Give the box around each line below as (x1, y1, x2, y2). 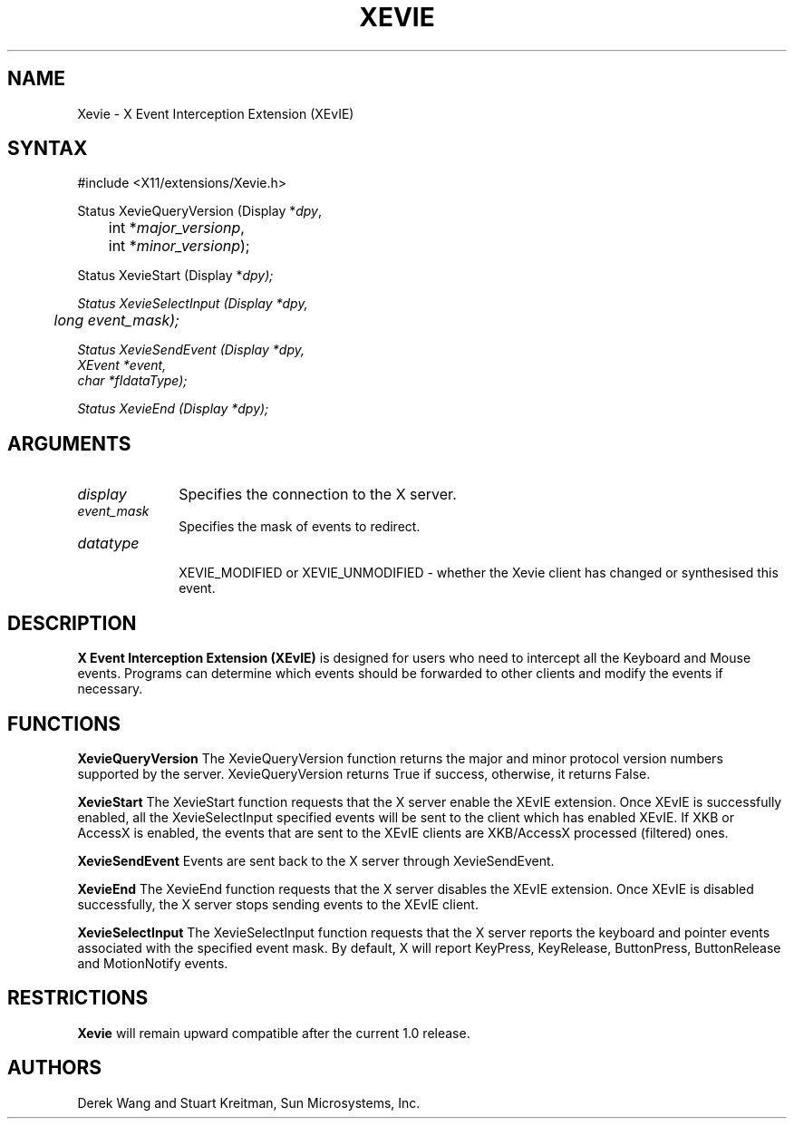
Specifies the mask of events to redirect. (179, 519, 421, 535)
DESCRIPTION (7, 611, 137, 635)
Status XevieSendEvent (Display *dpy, (77, 342, 305, 358)
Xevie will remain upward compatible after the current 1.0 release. (77, 1024, 470, 1041)
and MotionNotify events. (77, 955, 228, 971)
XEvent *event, (77, 357, 167, 374)
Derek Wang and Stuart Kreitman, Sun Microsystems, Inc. (77, 1094, 421, 1111)
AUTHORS (7, 1056, 102, 1080)
